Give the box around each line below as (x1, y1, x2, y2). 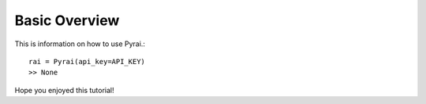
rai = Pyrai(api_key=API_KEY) (28, 57, 146, 66)
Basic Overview (14, 12, 120, 29)
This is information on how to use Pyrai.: (14, 39, 146, 48)
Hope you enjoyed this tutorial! (14, 85, 114, 95)
